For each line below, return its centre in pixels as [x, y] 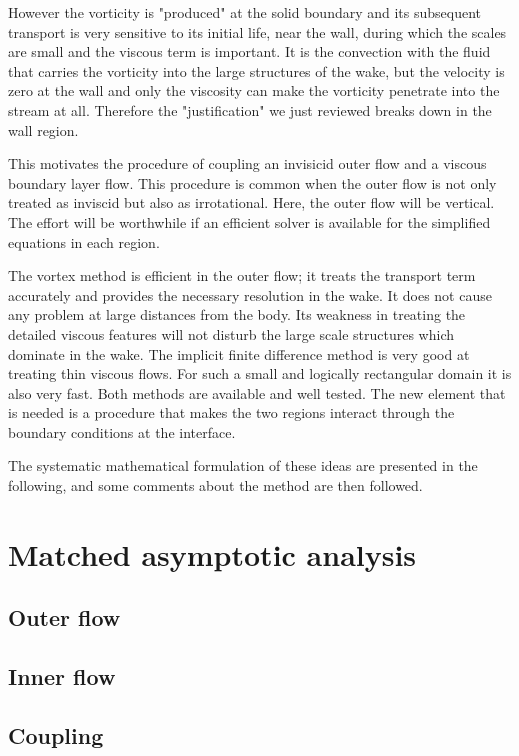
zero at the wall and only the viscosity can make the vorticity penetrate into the [254, 90]
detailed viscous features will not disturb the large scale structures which [231, 333]
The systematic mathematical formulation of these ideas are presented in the [243, 465]
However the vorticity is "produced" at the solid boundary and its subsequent [245, 12]
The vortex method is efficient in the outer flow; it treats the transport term [242, 275]
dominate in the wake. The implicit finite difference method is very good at [239, 353]
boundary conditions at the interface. [122, 431]
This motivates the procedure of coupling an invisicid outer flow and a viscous [247, 163]
